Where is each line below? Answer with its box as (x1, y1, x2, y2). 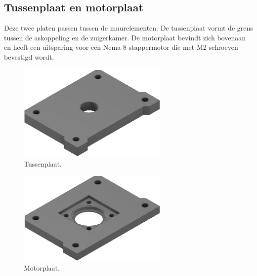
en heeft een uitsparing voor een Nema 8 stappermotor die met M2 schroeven (4, 42, 238, 52)
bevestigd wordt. (4, 51, 54, 62)
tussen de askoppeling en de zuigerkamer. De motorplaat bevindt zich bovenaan (4, 32, 246, 42)
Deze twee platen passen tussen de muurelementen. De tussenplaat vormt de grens (4, 23, 253, 33)
